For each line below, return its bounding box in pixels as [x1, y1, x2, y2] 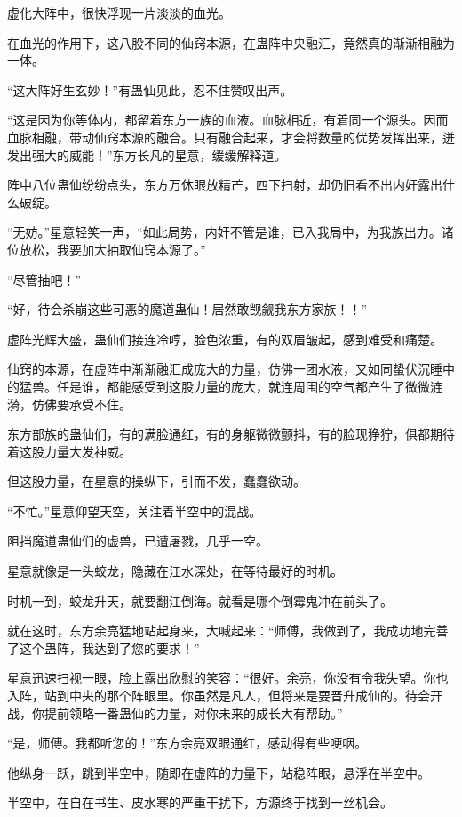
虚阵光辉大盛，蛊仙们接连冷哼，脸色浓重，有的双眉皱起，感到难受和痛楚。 [7, 329, 442, 348]
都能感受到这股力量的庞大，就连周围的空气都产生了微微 [106, 376, 430, 395]
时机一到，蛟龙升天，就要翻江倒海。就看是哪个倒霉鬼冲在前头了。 [7, 591, 393, 610]
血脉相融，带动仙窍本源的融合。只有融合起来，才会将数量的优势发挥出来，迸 [7, 127, 455, 146]
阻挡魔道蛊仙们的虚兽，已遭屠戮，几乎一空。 [7, 531, 268, 550]
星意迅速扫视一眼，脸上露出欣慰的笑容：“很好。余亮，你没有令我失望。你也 [7, 668, 449, 687]
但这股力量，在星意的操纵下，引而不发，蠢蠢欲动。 [7, 472, 306, 490]
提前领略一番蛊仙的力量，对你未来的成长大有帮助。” [44, 703, 343, 722]
